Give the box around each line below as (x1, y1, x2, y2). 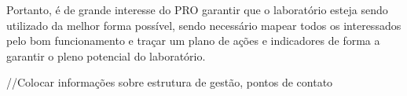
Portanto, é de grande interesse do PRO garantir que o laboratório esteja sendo (6, 2, 388, 17)
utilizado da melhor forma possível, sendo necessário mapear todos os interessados (6, 17, 401, 33)
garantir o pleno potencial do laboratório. (6, 47, 206, 64)
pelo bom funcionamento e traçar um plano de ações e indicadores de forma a (6, 32, 380, 49)
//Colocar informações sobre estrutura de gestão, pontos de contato (6, 74, 333, 90)
